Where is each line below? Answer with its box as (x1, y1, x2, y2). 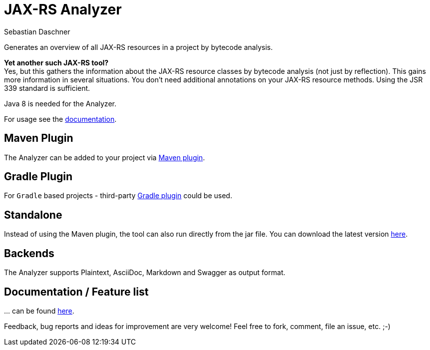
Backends (4, 247, 54, 260)
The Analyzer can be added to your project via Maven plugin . (4, 153, 205, 162)
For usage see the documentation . (4, 114, 117, 123)
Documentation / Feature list (4, 285, 149, 298)
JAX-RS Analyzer (4, 1, 122, 18)
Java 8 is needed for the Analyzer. (4, 99, 116, 108)
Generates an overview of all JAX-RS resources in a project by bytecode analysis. (4, 42, 273, 51)
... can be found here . (4, 306, 74, 315)
